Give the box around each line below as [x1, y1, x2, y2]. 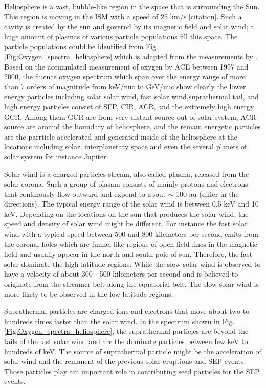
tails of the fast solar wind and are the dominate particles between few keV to [4, 336, 248, 346]
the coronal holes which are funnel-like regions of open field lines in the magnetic [4, 238, 258, 249]
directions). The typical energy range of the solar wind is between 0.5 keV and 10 [4, 198, 259, 209]
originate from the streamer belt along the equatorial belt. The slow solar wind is [4, 279, 259, 289]
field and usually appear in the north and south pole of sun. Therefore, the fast [4, 248, 253, 259]
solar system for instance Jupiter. [4, 151, 108, 162]
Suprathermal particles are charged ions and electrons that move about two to [4, 306, 250, 316]
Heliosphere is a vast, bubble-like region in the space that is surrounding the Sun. [4, 1, 260, 11]
